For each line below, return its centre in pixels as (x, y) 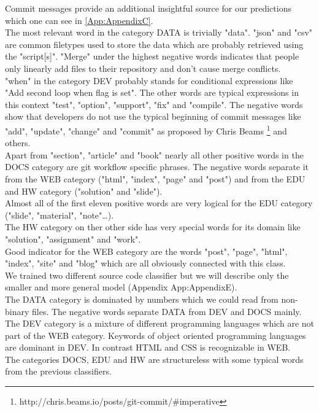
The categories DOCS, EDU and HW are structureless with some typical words (154, 359)
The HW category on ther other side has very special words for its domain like (153, 227)
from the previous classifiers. (58, 371)
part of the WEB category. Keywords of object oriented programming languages (156, 335)
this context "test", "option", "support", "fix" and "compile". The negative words (154, 104)
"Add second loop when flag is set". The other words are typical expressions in (152, 92)
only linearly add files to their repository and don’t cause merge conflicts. (143, 68)
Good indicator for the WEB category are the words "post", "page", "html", (146, 251)
